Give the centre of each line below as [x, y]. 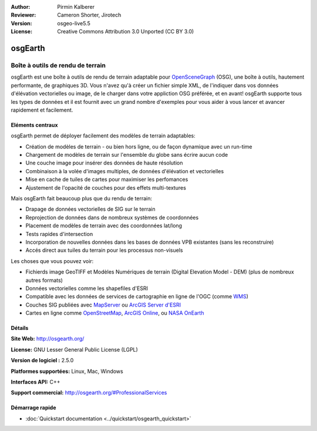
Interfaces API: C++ [36, 382]
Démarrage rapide [33, 408]
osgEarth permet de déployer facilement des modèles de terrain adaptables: [103, 136]
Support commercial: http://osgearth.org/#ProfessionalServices [89, 393]
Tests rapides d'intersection [59, 234]
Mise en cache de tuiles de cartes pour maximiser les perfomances [107, 180]
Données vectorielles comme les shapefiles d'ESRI [87, 288]
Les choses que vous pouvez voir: [52, 261]
